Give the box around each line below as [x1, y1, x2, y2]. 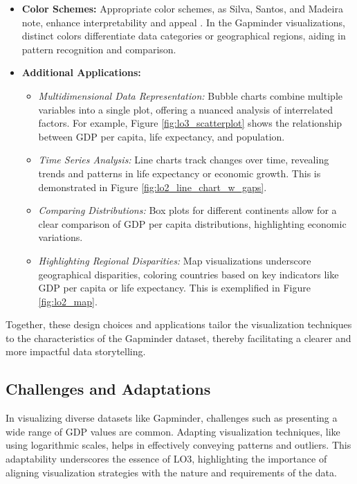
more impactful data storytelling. [6, 344, 146, 359]
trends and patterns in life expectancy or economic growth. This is [38, 165, 321, 180]
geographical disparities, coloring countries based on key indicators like [38, 267, 339, 281]
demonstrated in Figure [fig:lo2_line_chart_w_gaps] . [38, 179, 267, 194]
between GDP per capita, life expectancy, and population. [38, 129, 285, 143]
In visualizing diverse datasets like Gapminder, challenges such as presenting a [6, 411, 338, 425]
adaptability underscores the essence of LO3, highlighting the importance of [6, 451, 327, 466]
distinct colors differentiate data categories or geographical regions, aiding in [21, 28, 346, 43]
